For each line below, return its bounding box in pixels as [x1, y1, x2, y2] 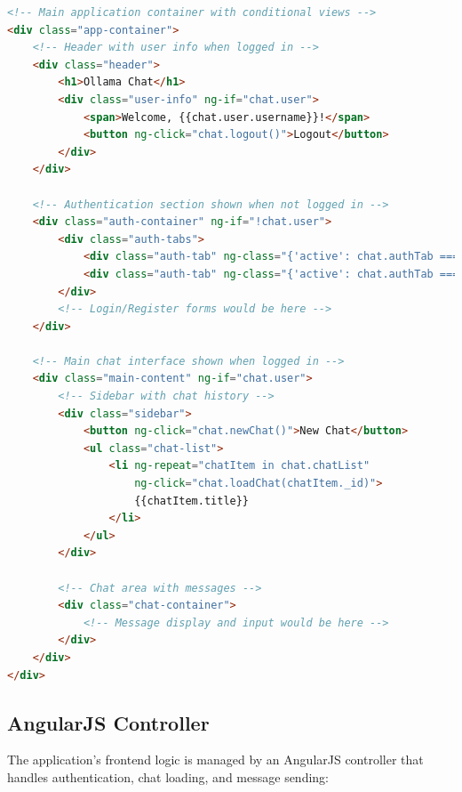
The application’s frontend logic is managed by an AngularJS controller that [7, 750, 424, 769]
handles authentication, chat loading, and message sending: [7, 767, 329, 786]
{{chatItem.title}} [134, 494, 250, 507]
